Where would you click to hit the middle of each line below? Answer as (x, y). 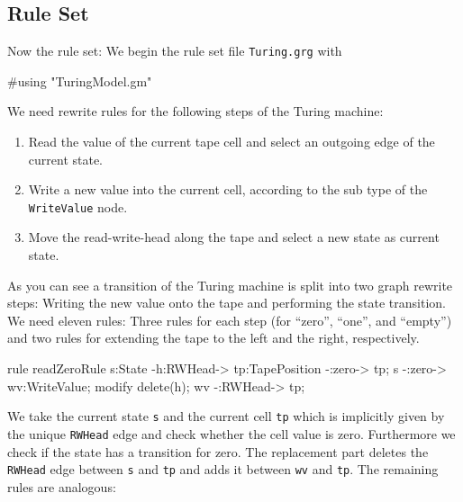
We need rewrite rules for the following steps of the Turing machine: (195, 111)
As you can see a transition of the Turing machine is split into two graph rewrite (230, 285)
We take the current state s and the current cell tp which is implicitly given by (226, 416)
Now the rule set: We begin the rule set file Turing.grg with (175, 51)
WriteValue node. (78, 206)
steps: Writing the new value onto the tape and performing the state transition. (227, 303)
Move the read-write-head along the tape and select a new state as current (234, 237)
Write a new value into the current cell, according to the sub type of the (228, 189)
